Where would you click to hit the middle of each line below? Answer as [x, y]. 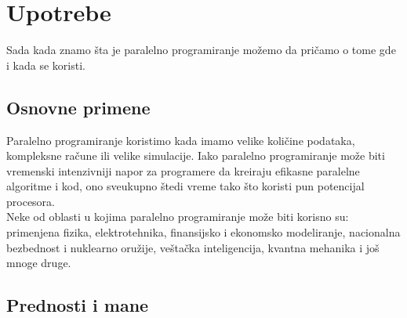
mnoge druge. [39, 263]
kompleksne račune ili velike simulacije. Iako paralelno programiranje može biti [196, 155]
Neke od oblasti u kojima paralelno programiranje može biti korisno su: [178, 217]
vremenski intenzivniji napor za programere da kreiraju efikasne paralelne [183, 170]
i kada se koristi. [46, 65]
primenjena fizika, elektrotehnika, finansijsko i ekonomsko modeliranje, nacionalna [203, 232]
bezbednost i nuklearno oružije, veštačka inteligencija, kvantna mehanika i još [193, 247]
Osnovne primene [78, 107]
